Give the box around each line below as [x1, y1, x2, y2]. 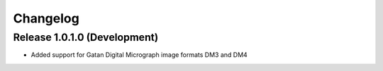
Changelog [13, 11, 79, 26]
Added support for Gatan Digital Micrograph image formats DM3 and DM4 [30, 51, 248, 59]
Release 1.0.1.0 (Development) [13, 31, 159, 44]
